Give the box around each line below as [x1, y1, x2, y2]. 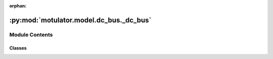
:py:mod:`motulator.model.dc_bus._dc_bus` [9, 15, 152, 24]
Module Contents [9, 31, 53, 38]
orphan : [9, 3, 27, 8]
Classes [9, 45, 27, 51]
